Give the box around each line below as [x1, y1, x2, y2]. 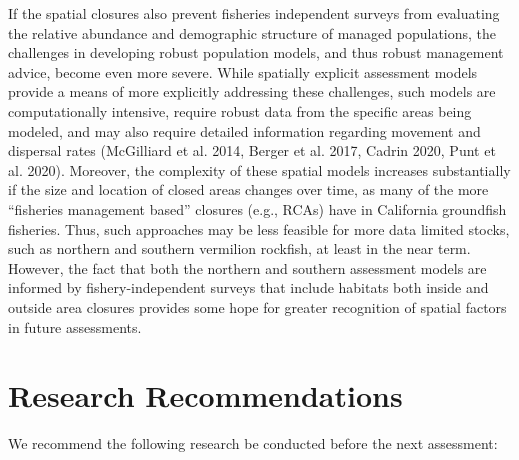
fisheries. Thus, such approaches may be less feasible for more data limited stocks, [8, 218, 510, 239]
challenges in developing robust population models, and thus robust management [8, 42, 504, 63]
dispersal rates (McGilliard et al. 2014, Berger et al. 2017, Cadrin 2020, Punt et [8, 140, 496, 161]
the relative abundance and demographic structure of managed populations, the [8, 22, 497, 43]
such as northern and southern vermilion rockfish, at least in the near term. [8, 238, 471, 259]
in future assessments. [8, 316, 142, 337]
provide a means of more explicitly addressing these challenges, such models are [8, 81, 496, 102]
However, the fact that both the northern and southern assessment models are [8, 257, 487, 278]
